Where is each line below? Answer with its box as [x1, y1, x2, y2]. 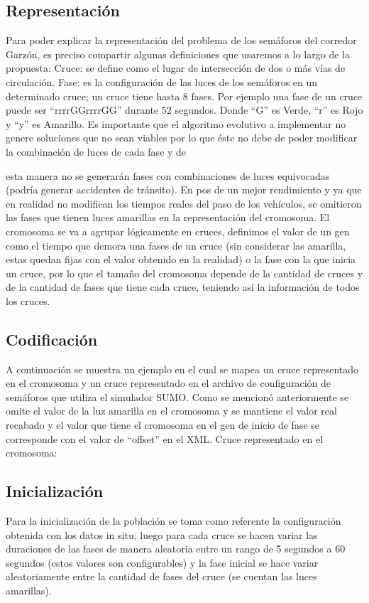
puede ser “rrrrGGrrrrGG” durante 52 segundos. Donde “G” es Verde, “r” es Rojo [6, 102, 363, 117]
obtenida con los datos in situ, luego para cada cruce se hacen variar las [6, 527, 318, 542]
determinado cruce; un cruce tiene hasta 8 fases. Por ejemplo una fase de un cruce [6, 88, 363, 103]
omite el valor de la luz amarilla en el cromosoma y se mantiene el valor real [6, 403, 337, 418]
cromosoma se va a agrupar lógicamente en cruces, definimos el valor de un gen [6, 223, 350, 238]
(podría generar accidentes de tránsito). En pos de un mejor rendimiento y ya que [6, 182, 362, 197]
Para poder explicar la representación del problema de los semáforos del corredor [6, 33, 357, 48]
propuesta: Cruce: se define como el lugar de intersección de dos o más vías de [6, 60, 346, 75]
